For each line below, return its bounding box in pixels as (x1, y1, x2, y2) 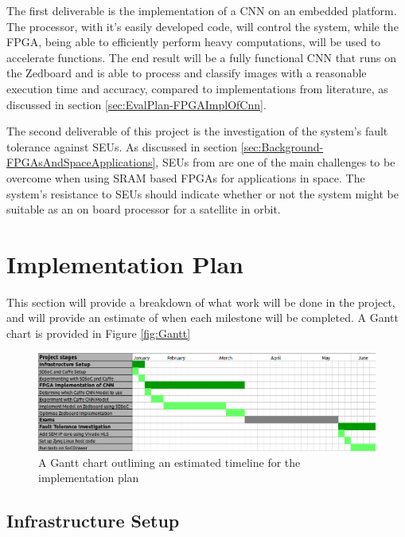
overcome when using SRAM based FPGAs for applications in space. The (6, 169, 365, 186)
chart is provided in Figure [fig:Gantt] (6, 325, 191, 342)
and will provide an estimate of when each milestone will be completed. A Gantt (6, 309, 399, 326)
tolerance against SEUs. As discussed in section (6, 138, 238, 155)
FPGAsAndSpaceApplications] (6, 154, 156, 171)
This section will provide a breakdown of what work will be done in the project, (6, 293, 395, 310)
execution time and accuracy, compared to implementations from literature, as (6, 80, 388, 96)
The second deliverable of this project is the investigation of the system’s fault (6, 123, 388, 139)
